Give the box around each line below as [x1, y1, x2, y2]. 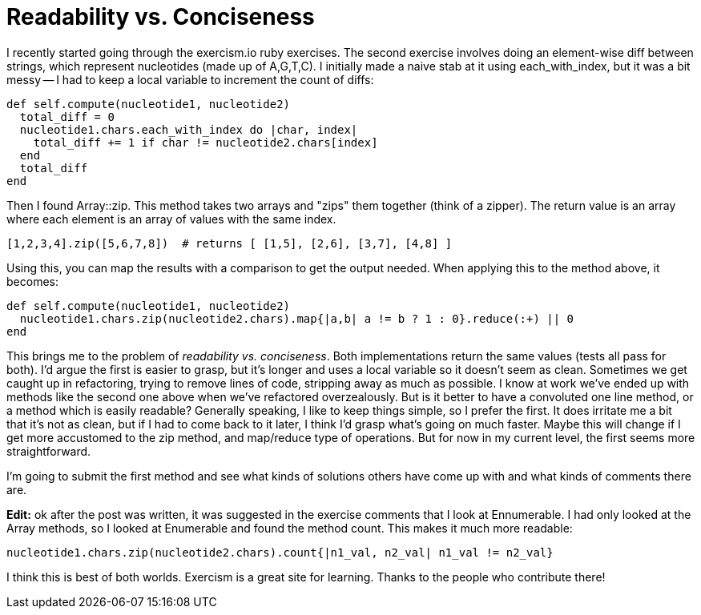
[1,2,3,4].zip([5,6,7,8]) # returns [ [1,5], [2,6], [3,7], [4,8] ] [6, 236, 453, 250]
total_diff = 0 [19, 110, 115, 123]
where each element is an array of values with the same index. [6, 211, 336, 226]
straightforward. [6, 444, 91, 458]
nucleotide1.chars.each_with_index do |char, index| [19, 123, 358, 136]
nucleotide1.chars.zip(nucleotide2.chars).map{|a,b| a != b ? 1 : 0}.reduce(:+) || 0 [19, 312, 574, 325]
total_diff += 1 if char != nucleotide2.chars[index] [33, 135, 378, 149]
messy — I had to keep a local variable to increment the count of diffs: [6, 72, 374, 86]
